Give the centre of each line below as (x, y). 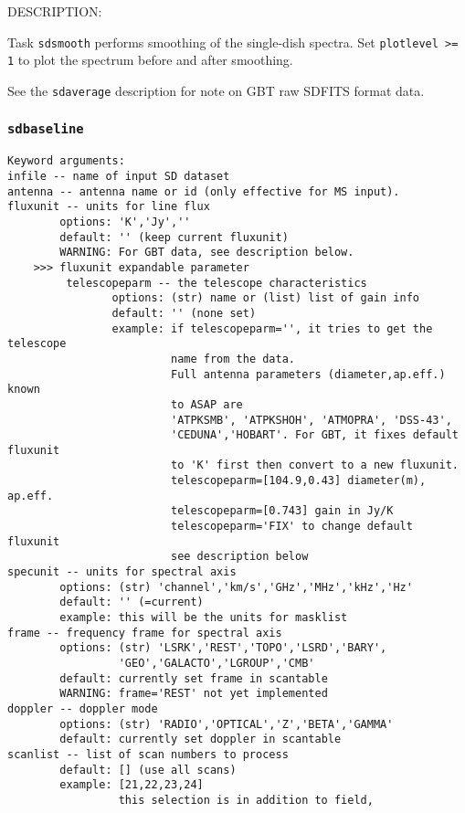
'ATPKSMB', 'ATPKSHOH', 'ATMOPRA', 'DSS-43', (311, 420)
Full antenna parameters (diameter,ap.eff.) (308, 374)
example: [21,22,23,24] (132, 785)
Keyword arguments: (66, 161)
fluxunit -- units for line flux (109, 207)
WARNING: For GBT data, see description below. (207, 253)
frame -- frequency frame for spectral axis (145, 633)
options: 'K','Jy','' (125, 222)
